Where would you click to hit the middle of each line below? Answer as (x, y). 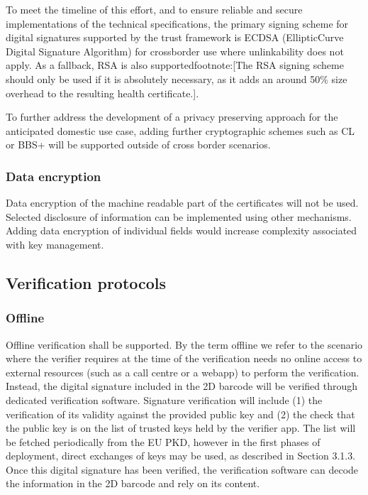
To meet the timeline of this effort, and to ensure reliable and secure (154, 9)
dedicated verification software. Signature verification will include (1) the (164, 399)
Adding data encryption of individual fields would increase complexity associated (182, 230)
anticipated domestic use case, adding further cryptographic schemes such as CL (180, 130)
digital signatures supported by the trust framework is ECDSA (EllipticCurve (175, 37)
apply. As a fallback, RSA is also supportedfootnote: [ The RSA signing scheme (175, 65)
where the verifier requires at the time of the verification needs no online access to (184, 358)
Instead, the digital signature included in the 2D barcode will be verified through (182, 386)
